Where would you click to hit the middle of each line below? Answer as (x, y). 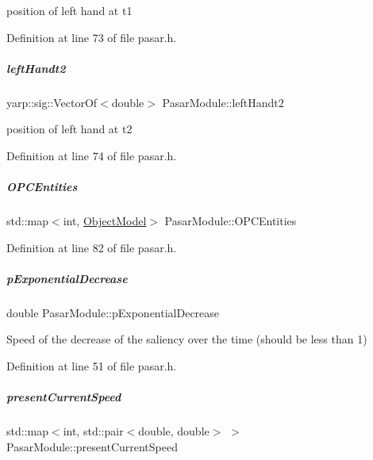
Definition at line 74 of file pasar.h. (92, 155)
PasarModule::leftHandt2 (223, 102)
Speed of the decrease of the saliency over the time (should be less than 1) (187, 339)
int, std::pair (93, 431)
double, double (174, 431)
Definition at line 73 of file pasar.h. (92, 37)
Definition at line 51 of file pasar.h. (92, 366)
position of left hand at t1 (69, 10)
